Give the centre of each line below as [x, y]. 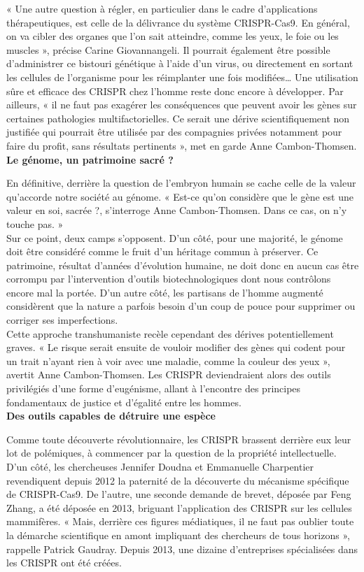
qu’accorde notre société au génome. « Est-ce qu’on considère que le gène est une [180, 196]
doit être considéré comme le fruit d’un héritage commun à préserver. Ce [162, 251]
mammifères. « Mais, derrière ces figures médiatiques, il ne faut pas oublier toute [180, 521]
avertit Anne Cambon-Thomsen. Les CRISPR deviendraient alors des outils [169, 374]
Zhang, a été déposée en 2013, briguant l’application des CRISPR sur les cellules [179, 507]
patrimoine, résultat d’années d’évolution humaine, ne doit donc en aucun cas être [183, 265]
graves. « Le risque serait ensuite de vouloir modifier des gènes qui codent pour [176, 347]
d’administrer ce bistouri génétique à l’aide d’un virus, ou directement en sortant [180, 63]
